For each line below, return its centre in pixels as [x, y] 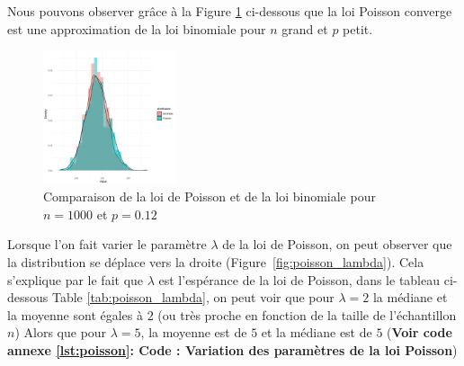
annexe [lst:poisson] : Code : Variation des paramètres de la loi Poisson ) [232, 349]
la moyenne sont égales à [76, 314]
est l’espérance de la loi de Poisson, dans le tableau [299, 279]
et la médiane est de [317, 332]
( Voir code [419, 332]
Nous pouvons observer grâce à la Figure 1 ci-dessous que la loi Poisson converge [230, 11]
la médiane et [410, 297]
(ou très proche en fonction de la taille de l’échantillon [307, 314]
